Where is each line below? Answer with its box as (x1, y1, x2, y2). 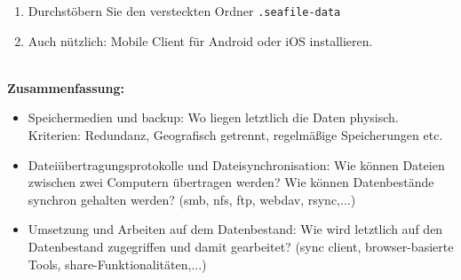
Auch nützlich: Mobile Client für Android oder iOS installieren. (28, 31, 373, 50)
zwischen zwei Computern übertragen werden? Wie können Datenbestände (28, 173, 434, 191)
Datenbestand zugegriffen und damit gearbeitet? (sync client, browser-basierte (28, 237, 454, 255)
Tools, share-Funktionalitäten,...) (28, 254, 207, 273)
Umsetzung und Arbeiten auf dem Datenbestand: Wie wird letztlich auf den (28, 220, 443, 238)
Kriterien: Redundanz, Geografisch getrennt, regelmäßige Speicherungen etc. (28, 126, 443, 144)
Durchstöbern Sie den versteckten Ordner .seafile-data (28, 2, 341, 19)
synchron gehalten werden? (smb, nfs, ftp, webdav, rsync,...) (28, 190, 356, 208)
